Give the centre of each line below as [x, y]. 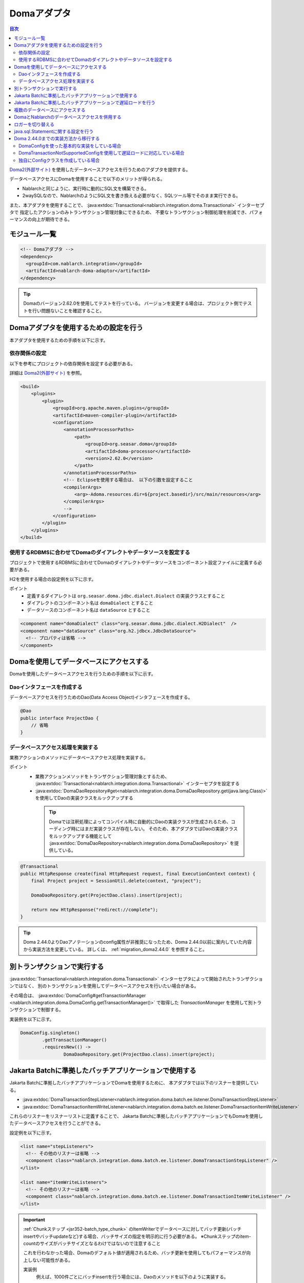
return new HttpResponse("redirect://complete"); [95, 909]
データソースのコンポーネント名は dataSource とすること [89, 610]
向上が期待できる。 [52, 219]
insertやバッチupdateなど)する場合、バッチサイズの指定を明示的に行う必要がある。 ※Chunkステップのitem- [137, 1236]
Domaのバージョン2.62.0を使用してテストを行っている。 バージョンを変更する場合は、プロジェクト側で [133, 303]
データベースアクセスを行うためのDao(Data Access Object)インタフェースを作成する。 [101, 697]
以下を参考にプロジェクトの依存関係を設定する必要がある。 [72, 363]
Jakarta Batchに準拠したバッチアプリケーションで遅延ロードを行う [85, 103]
